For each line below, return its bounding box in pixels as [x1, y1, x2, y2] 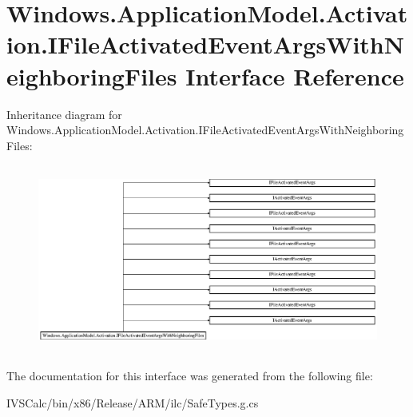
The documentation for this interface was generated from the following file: [6, 367, 373, 384]
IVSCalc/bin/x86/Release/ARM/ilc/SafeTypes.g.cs [6, 395, 259, 411]
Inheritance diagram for [6, 105, 122, 122]
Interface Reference [185, 59, 404, 92]
